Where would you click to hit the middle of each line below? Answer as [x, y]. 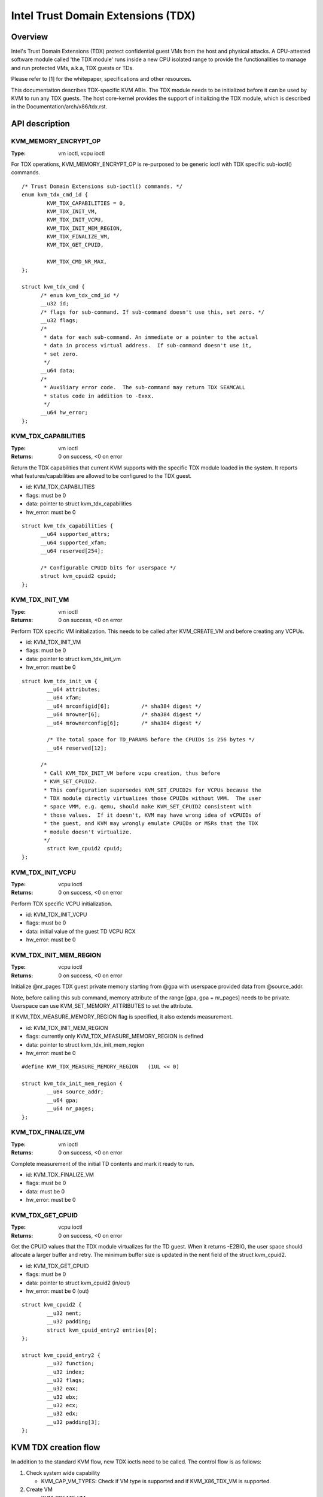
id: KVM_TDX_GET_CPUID [57, 1266]
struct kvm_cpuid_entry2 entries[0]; [102, 1330]
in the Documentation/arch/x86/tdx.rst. [59, 107]
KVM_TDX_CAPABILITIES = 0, [86, 203]
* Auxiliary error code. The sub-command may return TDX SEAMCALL [145, 387]
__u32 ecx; [63, 1405]
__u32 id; [55, 304]
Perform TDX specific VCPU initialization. [62, 904]
